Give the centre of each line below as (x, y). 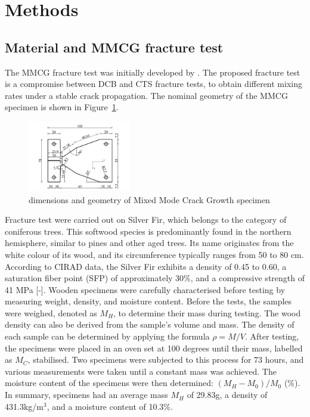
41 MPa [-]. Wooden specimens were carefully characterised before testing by (145, 289)
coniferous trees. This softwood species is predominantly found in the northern (148, 231)
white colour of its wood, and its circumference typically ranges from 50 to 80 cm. (154, 254)
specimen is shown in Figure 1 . (62, 107)
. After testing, (272, 336)
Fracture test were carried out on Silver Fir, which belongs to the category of (146, 220)
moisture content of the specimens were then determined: (109, 383)
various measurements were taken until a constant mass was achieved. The (141, 371)
